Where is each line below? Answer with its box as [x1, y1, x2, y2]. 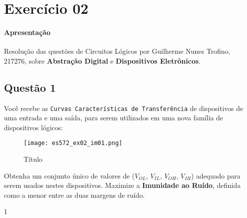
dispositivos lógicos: [4, 122, 63, 132]
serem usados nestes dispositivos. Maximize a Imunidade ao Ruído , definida [4, 180, 241, 190]
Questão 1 [4, 79, 56, 95]
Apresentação [4, 27, 51, 37]
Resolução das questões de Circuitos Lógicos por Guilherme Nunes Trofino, [4, 46, 230, 56]
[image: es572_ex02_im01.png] [24, 140, 123, 147]
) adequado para [191, 170, 241, 181]
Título [24, 154, 43, 164]
